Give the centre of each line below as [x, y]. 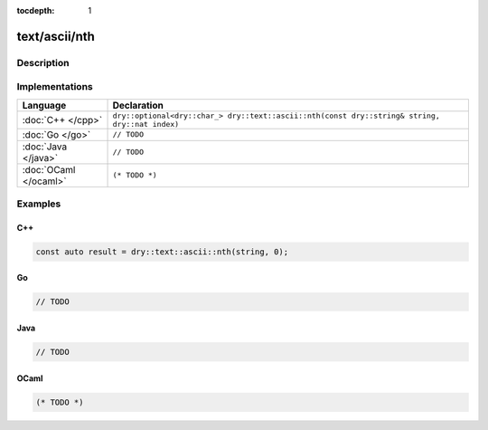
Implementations [55, 87]
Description [43, 62]
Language [44, 105]
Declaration [138, 105]
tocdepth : [36, 10]
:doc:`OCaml [49, 169]
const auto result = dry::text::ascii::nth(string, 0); [162, 252]
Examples [39, 204]
